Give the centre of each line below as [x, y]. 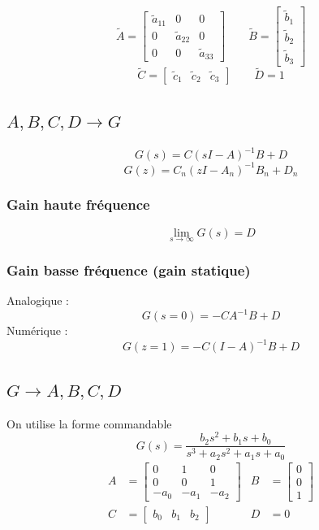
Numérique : [37, 330]
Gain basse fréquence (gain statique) [129, 269]
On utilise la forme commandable [89, 423]
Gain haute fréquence [78, 204]
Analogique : [38, 300]
